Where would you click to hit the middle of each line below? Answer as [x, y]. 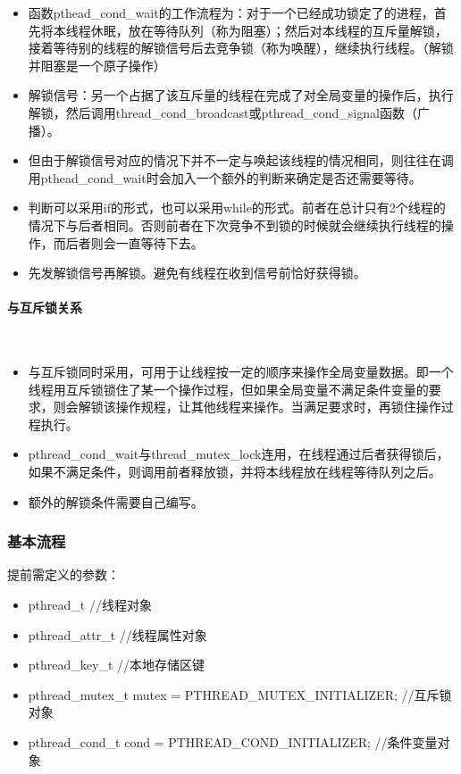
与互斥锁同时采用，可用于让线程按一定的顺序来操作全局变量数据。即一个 [241, 372]
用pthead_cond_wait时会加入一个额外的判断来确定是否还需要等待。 [225, 177]
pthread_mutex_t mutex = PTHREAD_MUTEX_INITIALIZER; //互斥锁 [240, 694]
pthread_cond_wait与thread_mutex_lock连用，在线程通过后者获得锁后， [239, 454]
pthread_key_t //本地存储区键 [117, 665]
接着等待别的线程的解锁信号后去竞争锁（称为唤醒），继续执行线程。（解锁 [241, 48]
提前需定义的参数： [63, 574]
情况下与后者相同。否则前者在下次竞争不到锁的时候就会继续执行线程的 [235, 225]
